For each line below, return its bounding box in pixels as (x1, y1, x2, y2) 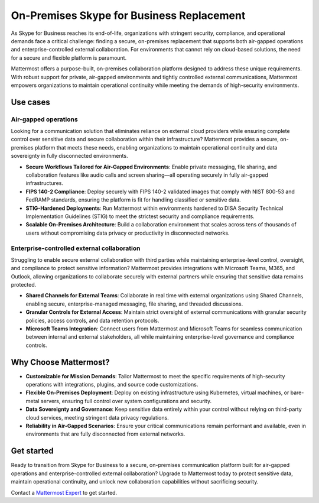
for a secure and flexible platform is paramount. (11, 54, 127, 61)
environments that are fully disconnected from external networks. (25, 430, 185, 437)
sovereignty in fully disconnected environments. (11, 152, 128, 160)
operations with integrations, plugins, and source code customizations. (25, 381, 198, 388)
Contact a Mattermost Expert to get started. (11, 489, 118, 496)
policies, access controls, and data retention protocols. (25, 317, 159, 324)
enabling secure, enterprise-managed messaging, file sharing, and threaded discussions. (25, 300, 243, 307)
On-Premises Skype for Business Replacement (11, 9, 246, 22)
